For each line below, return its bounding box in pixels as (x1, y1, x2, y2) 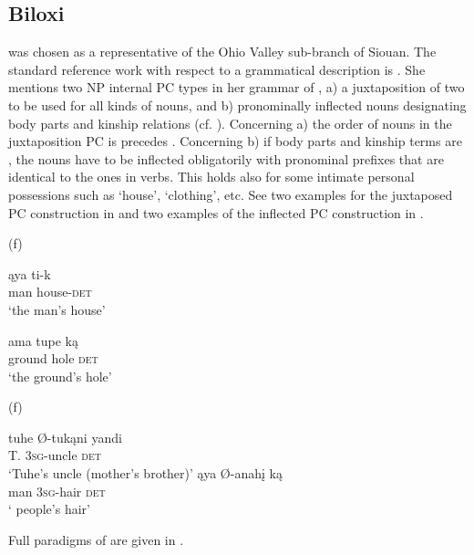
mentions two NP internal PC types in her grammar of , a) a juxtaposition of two (8, 78, 465, 97)
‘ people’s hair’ (8, 499, 90, 518)
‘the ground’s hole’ (8, 366, 112, 385)
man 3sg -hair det (8, 481, 106, 500)
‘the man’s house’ (8, 299, 106, 319)
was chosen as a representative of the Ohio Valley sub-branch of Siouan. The (8, 42, 437, 61)
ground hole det (8, 349, 98, 368)
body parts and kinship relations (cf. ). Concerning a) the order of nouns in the (8, 113, 452, 132)
